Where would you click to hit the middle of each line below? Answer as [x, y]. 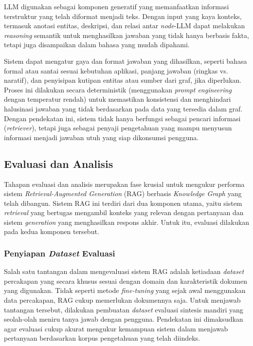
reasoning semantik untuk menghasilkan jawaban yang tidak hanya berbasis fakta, [126, 35]
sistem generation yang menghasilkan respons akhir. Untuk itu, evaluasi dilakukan [126, 222]
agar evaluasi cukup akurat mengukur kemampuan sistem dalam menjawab [116, 328]
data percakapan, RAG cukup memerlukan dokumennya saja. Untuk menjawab [122, 300]
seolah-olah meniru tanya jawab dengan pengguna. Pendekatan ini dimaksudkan [124, 319]
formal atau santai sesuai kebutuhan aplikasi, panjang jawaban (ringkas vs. [116, 70]
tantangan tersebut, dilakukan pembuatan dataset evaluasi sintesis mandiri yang [124, 309]
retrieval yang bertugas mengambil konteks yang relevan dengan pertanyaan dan [124, 212]
